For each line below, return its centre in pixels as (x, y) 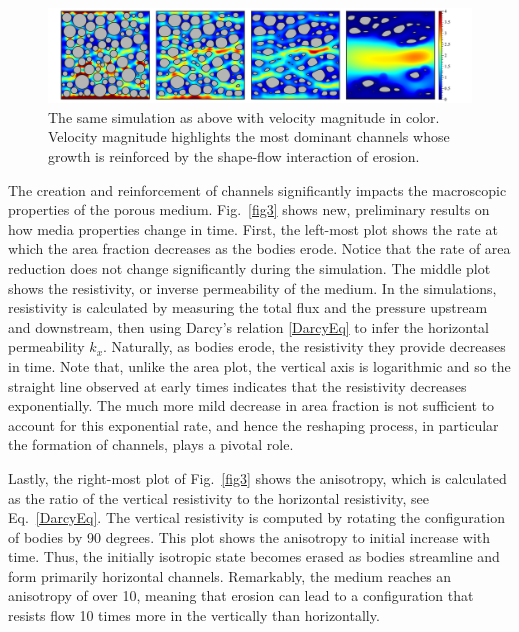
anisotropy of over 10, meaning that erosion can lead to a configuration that (241, 595)
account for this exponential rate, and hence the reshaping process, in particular (253, 424)
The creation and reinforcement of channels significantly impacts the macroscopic (257, 189)
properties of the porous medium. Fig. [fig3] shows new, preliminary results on (249, 209)
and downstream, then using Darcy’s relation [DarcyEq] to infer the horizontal (249, 326)
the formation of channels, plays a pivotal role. (151, 444)
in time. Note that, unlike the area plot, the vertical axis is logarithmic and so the (259, 365)
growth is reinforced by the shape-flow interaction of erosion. (234, 156)
